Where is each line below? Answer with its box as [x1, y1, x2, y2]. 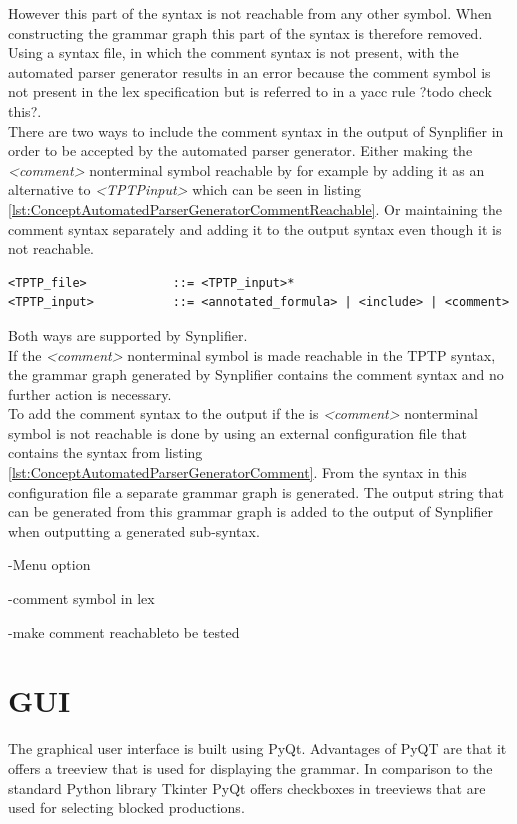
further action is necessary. [8, 383, 172, 404]
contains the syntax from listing [8, 442, 203, 463]
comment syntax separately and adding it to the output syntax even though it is [8, 218, 502, 239]
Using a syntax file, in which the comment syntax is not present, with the [8, 42, 459, 63]
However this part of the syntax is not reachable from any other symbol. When [8, 3, 492, 23]
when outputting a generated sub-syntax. [8, 520, 260, 541]
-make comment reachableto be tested [8, 621, 240, 642]
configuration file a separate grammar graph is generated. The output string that [8, 481, 504, 502]
